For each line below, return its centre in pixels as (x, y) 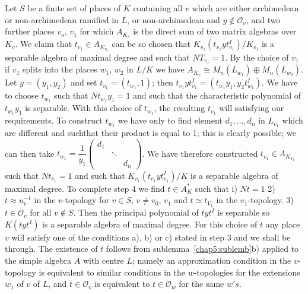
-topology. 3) (271, 200)
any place (283, 224)
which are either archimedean (245, 8)
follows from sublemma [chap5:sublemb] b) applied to (202, 249)
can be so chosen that (151, 44)
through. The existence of (51, 249)
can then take (30, 153)
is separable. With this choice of (83, 108)
